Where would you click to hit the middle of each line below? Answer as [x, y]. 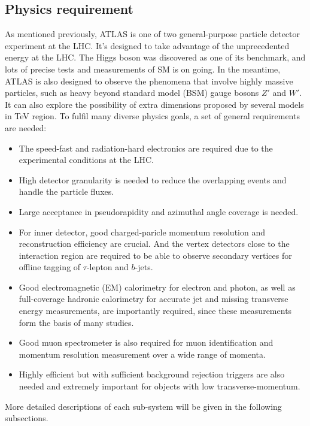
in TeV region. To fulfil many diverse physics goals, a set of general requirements [152, 116]
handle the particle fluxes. [66, 191]
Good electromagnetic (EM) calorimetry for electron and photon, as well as [157, 287]
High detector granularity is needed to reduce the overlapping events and [153, 179]
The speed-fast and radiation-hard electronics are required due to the [146, 148]
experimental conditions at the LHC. [86, 160]
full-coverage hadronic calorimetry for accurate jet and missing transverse [154, 299]
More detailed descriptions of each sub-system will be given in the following [143, 406]
